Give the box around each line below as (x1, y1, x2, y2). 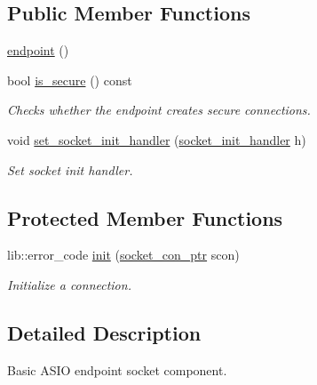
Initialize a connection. (7, 275, 131, 293)
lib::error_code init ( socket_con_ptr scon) (7, 245, 240, 264)
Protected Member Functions (7, 204, 283, 231)
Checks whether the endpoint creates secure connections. (7, 100, 311, 119)
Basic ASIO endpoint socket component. (7, 360, 227, 379)
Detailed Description (7, 318, 202, 346)
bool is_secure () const (7, 70, 132, 89)
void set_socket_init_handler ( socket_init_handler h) (7, 130, 306, 148)
